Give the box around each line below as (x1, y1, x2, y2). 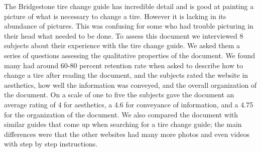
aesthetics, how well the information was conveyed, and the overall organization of (4, 79, 257, 90)
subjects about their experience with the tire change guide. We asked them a (4, 40, 240, 51)
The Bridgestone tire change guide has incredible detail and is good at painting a (4, 1, 254, 11)
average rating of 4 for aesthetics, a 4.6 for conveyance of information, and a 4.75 (4, 99, 253, 109)
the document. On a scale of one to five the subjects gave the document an (4, 89, 234, 100)
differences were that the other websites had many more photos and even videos (4, 128, 249, 139)
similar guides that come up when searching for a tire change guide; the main (4, 119, 242, 129)
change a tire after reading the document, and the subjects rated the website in (4, 70, 248, 80)
